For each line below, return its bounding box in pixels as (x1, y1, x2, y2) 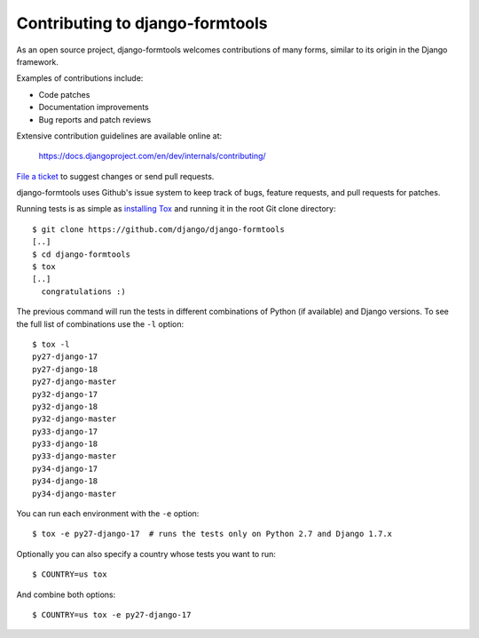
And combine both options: (16, 589, 116, 600)
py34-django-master (32, 489, 117, 498)
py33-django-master (32, 451, 117, 461)
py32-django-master (32, 414, 117, 424)
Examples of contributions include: (16, 73, 144, 84)
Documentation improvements (38, 102, 150, 113)
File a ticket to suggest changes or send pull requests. (16, 171, 215, 181)
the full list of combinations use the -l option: (16, 318, 185, 329)
